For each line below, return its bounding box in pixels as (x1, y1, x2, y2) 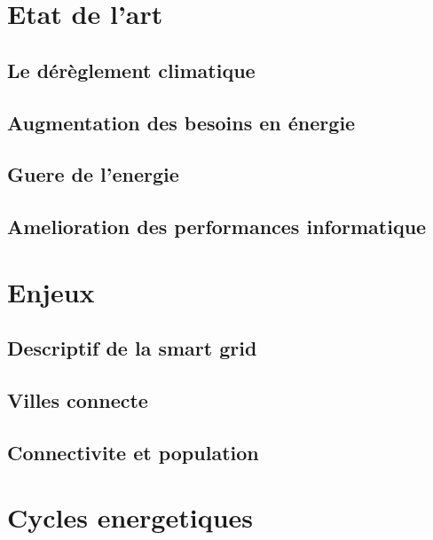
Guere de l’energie (7, 160, 179, 188)
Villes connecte (7, 387, 148, 414)
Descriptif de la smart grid (7, 334, 257, 362)
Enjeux (7, 273, 95, 309)
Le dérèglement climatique (7, 56, 256, 83)
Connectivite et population (7, 438, 259, 466)
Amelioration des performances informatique (7, 213, 427, 240)
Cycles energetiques (7, 499, 254, 536)
